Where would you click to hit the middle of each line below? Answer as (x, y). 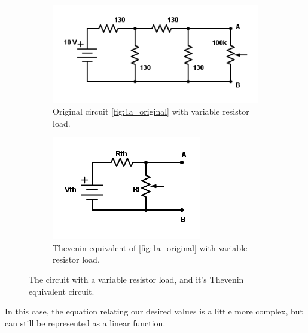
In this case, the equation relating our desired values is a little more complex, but (154, 311)
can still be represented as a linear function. (85, 323)
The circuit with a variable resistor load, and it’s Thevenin (136, 279)
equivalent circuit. (62, 291)
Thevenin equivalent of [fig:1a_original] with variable (150, 247)
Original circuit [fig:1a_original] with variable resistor (151, 111)
